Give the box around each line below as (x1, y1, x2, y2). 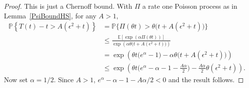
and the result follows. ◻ (168, 74, 244, 84)
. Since (54, 74, 74, 84)
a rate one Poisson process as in (142, 1, 238, 11)
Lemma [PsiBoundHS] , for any (4, 10, 97, 20)
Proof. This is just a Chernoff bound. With (4, 1, 132, 11)
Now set (4, 74, 28, 84)
